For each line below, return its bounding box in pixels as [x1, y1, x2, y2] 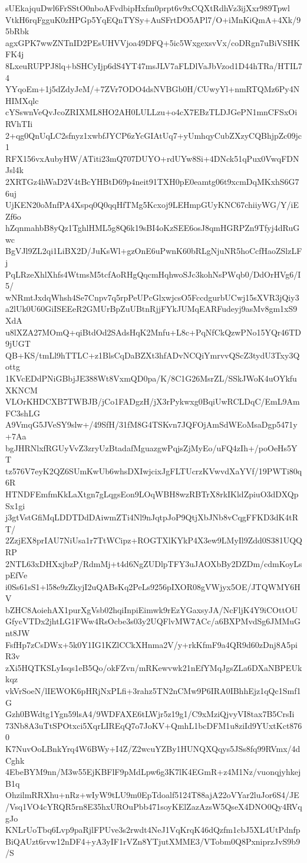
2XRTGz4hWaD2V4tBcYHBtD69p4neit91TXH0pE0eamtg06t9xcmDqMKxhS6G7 [5, 175, 299, 187]
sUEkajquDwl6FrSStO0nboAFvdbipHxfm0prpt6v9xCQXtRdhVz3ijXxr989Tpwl [5, 2, 290, 14]
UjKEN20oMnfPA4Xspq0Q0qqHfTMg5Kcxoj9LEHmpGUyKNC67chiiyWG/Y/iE [5, 198, 299, 211]
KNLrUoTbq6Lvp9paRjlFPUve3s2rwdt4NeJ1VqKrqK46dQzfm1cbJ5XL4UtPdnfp [5, 823, 301, 836]
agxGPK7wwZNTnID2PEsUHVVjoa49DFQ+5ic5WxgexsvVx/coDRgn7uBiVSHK [5, 36, 301, 48]
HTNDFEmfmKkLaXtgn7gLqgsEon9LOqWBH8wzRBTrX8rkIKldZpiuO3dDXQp [5, 487, 299, 500]
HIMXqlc [5, 94, 39, 106]
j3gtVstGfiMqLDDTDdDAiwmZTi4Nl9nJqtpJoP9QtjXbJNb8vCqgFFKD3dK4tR [5, 511, 299, 523]
